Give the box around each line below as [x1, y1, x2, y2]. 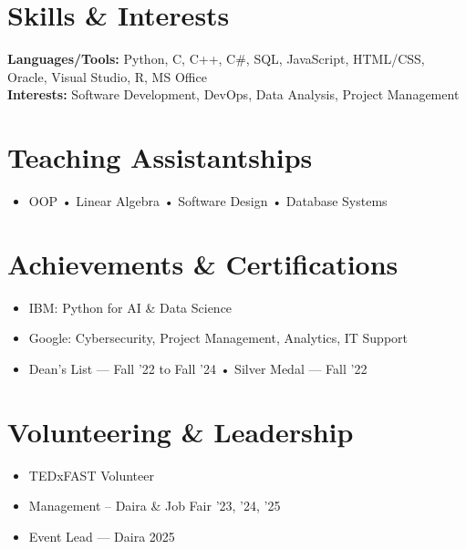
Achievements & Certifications [7, 244, 399, 282]
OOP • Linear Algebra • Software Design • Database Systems [28, 192, 388, 211]
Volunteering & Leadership [7, 412, 354, 450]
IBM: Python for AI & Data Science [28, 297, 233, 316]
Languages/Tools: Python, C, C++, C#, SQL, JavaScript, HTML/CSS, [7, 49, 425, 68]
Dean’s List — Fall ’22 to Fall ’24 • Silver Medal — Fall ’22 [28, 358, 368, 378]
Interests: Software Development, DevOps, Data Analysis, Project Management [7, 85, 460, 104]
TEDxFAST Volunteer [28, 465, 154, 484]
